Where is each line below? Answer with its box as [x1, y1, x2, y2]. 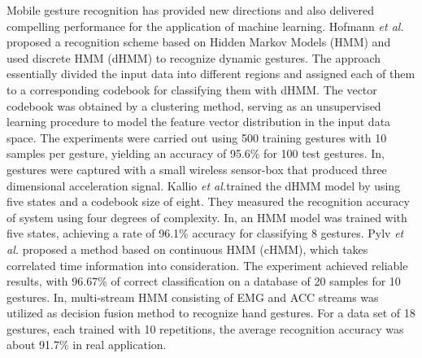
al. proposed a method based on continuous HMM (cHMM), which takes [7, 240, 368, 257]
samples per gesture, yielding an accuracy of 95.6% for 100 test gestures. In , [7, 145, 385, 162]
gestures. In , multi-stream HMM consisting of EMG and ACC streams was [7, 288, 379, 305]
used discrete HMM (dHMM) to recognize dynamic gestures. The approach [7, 49, 381, 66]
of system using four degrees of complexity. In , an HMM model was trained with [7, 208, 407, 225]
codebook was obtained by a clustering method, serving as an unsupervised [7, 97, 381, 114]
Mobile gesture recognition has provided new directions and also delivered [7, 2, 375, 18]
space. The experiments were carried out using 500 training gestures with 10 [7, 129, 387, 146]
